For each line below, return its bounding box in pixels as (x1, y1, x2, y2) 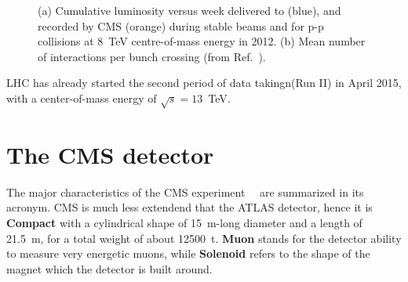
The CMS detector (6, 138, 214, 170)
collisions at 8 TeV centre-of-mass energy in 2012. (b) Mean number (38, 33, 366, 49)
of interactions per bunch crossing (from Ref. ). (38, 48, 266, 64)
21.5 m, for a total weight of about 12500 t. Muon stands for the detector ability (6, 230, 402, 246)
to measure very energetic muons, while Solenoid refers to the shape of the (6, 245, 370, 262)
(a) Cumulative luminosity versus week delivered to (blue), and (38, 2, 341, 18)
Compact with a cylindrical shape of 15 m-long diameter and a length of (6, 215, 362, 231)
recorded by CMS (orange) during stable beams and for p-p (38, 17, 324, 34)
